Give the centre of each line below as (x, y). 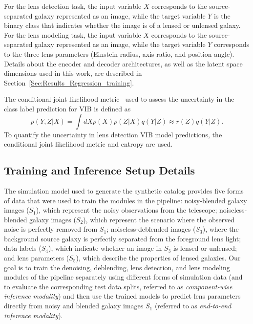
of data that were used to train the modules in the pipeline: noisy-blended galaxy (126, 200)
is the (222, 15)
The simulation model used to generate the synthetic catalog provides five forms (124, 190)
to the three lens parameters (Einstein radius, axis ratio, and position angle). (119, 54)
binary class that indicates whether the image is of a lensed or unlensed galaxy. (122, 25)
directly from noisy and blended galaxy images (74, 306)
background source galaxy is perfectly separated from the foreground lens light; (123, 238)
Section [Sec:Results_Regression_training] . (69, 82)
